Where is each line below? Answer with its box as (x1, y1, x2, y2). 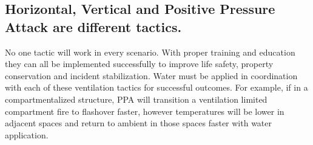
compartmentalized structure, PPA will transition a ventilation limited (5, 92, 268, 105)
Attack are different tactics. (5, 17, 182, 36)
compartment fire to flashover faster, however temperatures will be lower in (5, 105, 284, 117)
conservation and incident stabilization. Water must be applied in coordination (5, 69, 298, 82)
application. (5, 128, 49, 141)
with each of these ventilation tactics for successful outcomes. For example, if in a (5, 81, 308, 94)
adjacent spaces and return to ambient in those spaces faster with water (5, 117, 272, 129)
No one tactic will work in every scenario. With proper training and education (5, 45, 295, 58)
